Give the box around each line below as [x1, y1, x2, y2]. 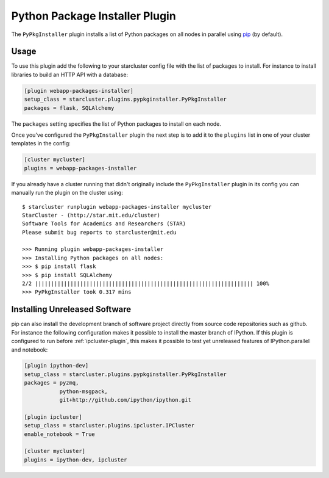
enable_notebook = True [24, 430, 96, 438]
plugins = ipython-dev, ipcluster [24, 456, 127, 463]
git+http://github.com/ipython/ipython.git [59, 397, 191, 404]
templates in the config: [11, 140, 71, 147]
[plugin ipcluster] [24, 413, 82, 421]
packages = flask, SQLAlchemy [24, 104, 115, 111]
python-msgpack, [59, 388, 108, 395]
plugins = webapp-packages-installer [24, 165, 137, 172]
